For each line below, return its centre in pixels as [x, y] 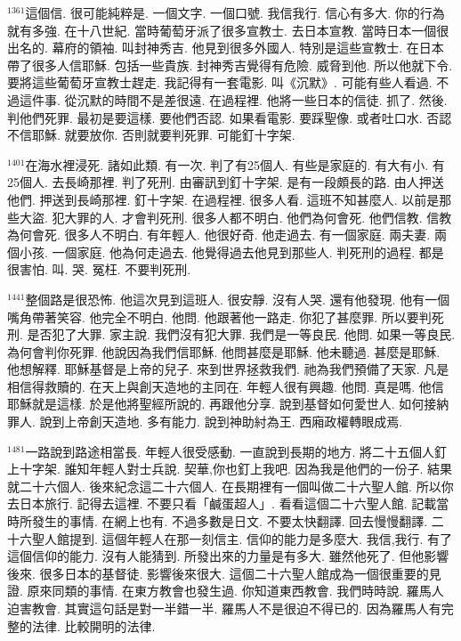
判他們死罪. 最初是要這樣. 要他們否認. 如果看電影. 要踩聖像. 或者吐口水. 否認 [230, 117]
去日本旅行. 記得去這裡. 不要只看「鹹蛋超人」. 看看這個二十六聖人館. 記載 [222, 503]
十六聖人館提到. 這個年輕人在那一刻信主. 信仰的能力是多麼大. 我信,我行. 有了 [230, 538]
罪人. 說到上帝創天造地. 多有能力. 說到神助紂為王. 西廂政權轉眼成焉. [205, 422]
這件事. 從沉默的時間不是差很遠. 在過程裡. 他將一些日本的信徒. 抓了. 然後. [233, 99]
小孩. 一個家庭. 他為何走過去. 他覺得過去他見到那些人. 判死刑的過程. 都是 [231, 252]
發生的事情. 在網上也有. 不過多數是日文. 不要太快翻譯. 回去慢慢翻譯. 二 [238, 521]
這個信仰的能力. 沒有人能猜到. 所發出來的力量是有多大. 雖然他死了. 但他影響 [228, 556]
